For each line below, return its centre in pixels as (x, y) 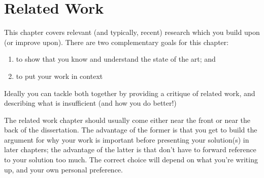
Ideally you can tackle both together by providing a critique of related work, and (130, 93)
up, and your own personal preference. (63, 169)
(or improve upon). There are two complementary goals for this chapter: (117, 42)
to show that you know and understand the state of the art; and (116, 59)
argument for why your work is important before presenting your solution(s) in (127, 139)
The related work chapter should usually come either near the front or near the (127, 120)
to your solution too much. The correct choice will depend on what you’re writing (131, 160)
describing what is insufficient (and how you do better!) (90, 103)
